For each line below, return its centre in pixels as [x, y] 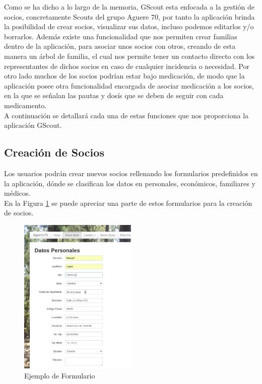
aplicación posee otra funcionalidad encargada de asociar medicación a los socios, [129, 85]
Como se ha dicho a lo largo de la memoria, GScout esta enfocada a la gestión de [129, 7]
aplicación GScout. [33, 125]
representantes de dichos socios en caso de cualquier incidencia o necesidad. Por [127, 66]
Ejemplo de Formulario [60, 376]
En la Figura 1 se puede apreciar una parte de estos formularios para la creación [128, 203]
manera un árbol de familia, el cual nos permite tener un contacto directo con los [129, 56]
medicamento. [25, 105]
